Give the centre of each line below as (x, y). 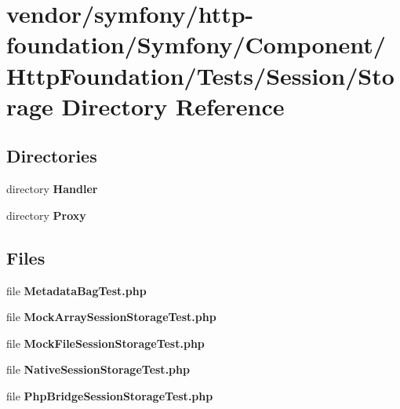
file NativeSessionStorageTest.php (98, 369)
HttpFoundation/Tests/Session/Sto (200, 75)
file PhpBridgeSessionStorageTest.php (110, 395)
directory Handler (52, 189)
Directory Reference (173, 106)
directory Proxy (46, 215)
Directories (52, 156)
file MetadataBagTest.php (76, 290)
